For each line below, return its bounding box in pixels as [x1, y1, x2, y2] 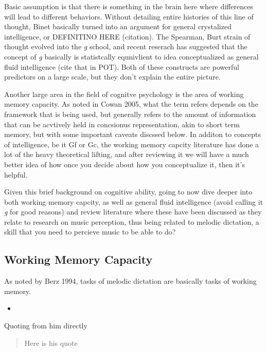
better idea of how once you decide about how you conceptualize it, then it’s [4, 159, 245, 169]
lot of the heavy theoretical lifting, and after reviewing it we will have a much [4, 149, 249, 160]
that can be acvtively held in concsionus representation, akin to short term [4, 119, 240, 129]
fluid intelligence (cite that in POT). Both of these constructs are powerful [4, 61, 239, 72]
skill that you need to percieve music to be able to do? [4, 226, 176, 237]
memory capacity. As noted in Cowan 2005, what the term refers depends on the [4, 99, 258, 109]
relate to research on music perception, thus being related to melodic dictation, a [4, 216, 259, 227]
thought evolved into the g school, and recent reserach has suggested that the [4, 41, 247, 52]
